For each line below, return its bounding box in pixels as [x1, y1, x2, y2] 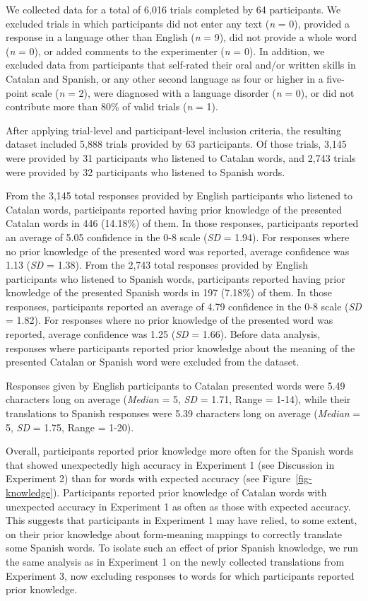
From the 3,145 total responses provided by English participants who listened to [6, 188, 353, 203]
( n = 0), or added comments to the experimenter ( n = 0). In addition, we [6, 43, 325, 58]
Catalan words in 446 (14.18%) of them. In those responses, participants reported [6, 216, 359, 231]
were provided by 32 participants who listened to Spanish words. [6, 164, 285, 179]
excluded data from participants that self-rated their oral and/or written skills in [6, 57, 356, 72]
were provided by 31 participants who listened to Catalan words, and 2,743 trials [6, 150, 356, 165]
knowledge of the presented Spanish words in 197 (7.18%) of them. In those [6, 285, 332, 300]
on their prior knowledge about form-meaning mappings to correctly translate [6, 526, 343, 541]
